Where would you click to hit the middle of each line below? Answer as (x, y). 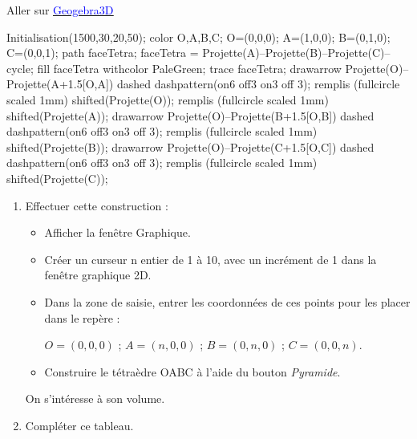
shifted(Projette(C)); (57, 178)
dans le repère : (82, 317)
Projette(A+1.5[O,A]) (60, 84)
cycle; (20, 68)
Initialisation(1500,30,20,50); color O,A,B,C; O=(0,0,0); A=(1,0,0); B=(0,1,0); (198, 37)
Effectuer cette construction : (97, 205)
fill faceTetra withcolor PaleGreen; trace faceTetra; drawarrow (189, 68)
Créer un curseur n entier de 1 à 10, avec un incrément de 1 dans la (211, 259)
